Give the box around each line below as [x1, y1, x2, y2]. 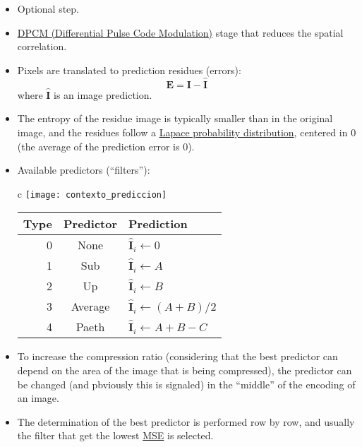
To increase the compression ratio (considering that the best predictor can [17, 349, 338, 364]
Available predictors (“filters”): [17, 162, 150, 177]
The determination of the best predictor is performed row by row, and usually [17, 414, 355, 429]
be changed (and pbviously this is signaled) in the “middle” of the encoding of [17, 376, 356, 391]
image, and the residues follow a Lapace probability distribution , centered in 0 [17, 125, 356, 139]
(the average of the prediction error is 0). [17, 138, 195, 153]
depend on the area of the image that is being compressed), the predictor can [17, 363, 352, 378]
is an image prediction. [54, 87, 152, 102]
